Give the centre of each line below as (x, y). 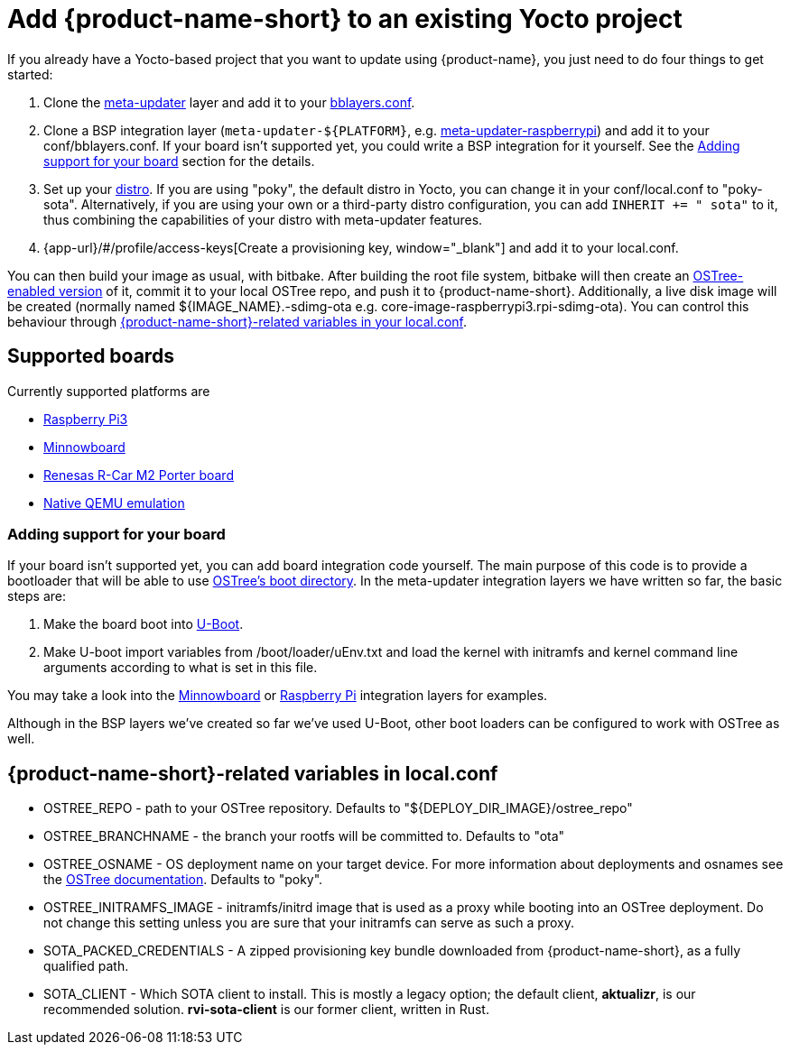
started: (30, 74)
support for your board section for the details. (179, 161)
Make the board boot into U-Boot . (144, 624)
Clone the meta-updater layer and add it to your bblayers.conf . (229, 102)
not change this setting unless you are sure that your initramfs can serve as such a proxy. (309, 923)
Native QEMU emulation (114, 503)
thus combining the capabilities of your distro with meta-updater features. (263, 219)
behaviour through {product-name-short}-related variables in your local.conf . (237, 321)
